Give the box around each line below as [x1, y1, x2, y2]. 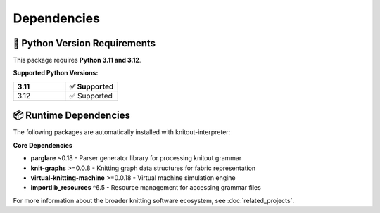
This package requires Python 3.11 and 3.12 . [13, 56, 141, 65]
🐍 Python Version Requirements [13, 37, 156, 49]
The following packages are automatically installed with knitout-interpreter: [13, 128, 231, 136]
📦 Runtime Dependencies [13, 110, 130, 122]
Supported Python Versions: [13, 69, 99, 77]
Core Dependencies [13, 141, 73, 149]
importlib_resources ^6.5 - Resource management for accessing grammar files [30, 183, 262, 192]
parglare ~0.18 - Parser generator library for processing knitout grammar [30, 154, 242, 162]
